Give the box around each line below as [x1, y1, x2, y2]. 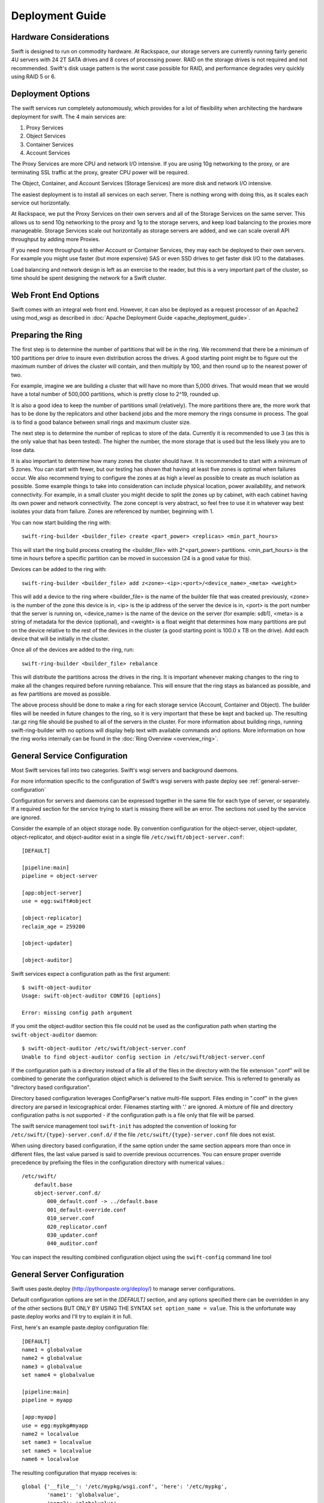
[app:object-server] [22, 889, 82, 896]
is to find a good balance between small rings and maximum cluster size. [11, 418, 191, 426]
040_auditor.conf [47, 1240, 98, 1247]
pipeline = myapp [22, 1397, 73, 1404]
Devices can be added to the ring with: [11, 566, 107, 573]
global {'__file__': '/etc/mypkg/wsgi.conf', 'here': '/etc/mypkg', [22, 1483, 227, 1490]
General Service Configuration [11, 750, 128, 761]
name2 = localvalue [22, 1430, 79, 1437]
